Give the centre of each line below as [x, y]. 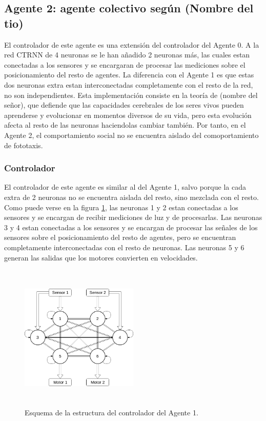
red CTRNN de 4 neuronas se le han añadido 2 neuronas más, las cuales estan [127, 55]
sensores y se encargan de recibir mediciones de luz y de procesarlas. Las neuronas [133, 217]
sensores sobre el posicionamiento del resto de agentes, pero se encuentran [120, 237]
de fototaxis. [24, 145]
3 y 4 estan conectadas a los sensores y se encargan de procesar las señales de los [131, 227]
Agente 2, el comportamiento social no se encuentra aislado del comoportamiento [131, 135]
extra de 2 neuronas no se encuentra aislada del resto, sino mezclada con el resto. [131, 197]
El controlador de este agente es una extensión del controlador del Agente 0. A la [132, 44]
